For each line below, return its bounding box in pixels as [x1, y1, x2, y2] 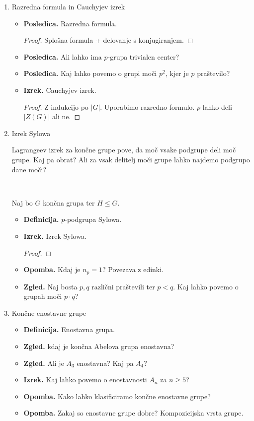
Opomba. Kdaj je [23, 264, 81, 275]
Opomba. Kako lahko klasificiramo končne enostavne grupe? [23, 391, 211, 401]
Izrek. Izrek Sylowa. [23, 230, 86, 241]
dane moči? [11, 164, 47, 174]
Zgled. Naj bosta [23, 281, 78, 291]
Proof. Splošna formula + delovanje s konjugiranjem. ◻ [23, 35, 193, 45]
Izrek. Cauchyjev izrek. [23, 84, 96, 95]
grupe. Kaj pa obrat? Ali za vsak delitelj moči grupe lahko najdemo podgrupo [11, 154, 250, 164]
